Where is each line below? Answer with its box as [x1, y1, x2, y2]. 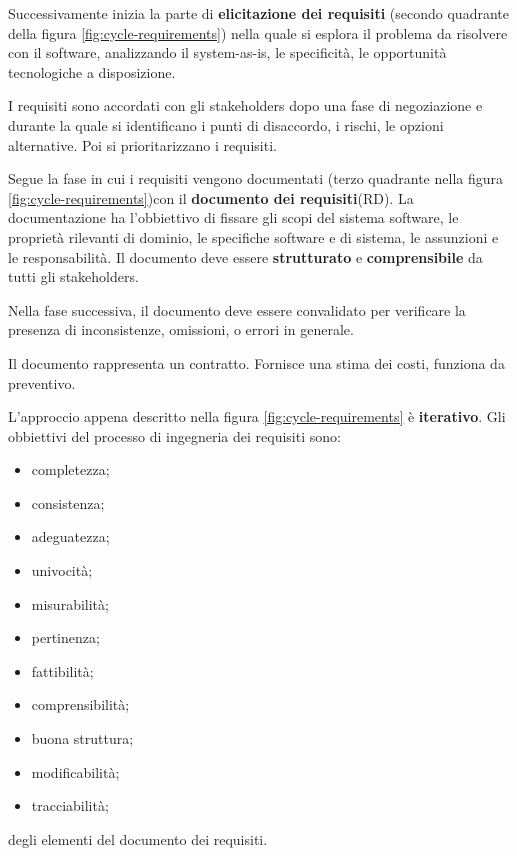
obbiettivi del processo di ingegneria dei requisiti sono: [8, 425, 341, 446]
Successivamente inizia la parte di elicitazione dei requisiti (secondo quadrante [8, 3, 509, 23]
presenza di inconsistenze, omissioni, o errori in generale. [8, 319, 354, 340]
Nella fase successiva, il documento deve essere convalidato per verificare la [8, 299, 466, 320]
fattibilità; [31, 660, 94, 681]
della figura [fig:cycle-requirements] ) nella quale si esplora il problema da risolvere [8, 22, 508, 43]
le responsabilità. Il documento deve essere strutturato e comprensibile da [8, 246, 483, 267]
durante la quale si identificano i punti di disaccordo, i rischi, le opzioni [8, 114, 444, 135]
